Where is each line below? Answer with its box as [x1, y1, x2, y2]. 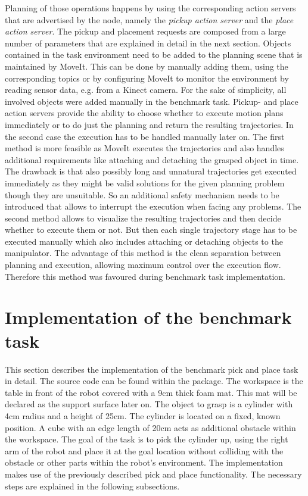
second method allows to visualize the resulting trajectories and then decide [5, 211, 281, 224]
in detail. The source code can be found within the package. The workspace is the [5, 375, 303, 387]
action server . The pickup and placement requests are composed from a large [5, 25, 286, 38]
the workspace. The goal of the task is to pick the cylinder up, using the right [5, 433, 288, 445]
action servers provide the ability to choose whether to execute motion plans [5, 107, 284, 119]
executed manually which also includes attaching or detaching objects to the [5, 235, 283, 247]
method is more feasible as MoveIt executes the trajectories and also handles [5, 142, 284, 154]
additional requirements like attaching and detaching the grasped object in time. [5, 153, 299, 166]
